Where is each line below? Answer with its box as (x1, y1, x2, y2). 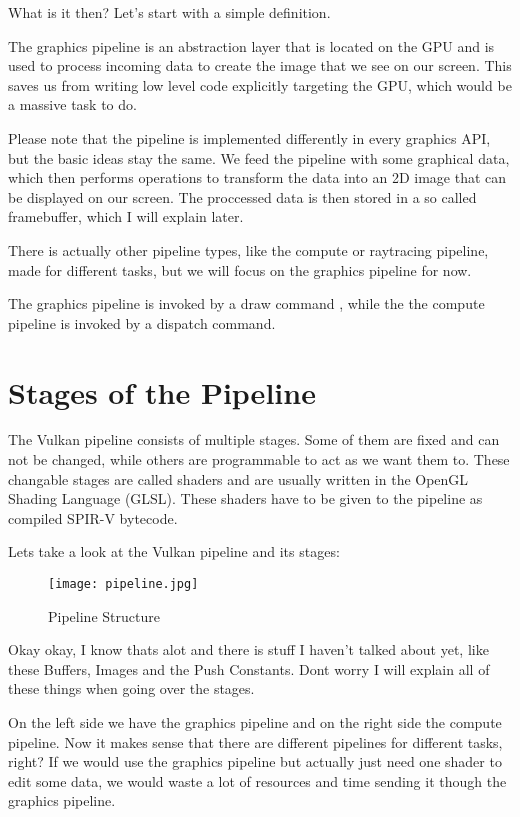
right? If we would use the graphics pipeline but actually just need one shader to (8, 751, 502, 772)
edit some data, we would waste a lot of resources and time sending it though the (8, 770, 507, 791)
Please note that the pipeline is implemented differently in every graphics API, (8, 127, 491, 148)
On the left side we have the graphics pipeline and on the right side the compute (8, 712, 502, 733)
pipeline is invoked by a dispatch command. (8, 312, 276, 333)
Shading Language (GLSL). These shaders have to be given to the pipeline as (8, 488, 483, 509)
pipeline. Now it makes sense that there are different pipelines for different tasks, (8, 731, 503, 752)
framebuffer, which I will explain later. (8, 206, 244, 227)
